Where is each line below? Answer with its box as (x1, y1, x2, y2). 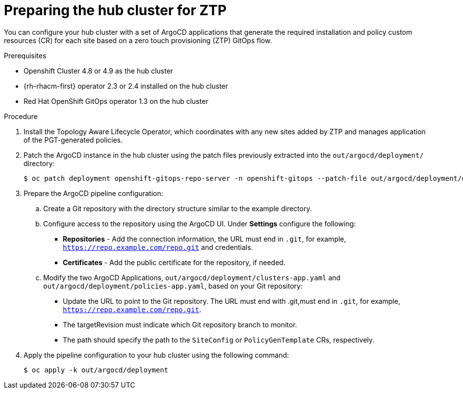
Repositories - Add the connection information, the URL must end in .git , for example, (63, 234, 346, 243)
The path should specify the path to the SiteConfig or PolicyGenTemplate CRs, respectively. (63, 335, 375, 344)
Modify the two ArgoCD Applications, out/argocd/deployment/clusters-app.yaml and (43, 273, 341, 282)
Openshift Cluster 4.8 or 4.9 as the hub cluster (24, 66, 173, 75)
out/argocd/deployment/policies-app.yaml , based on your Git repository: (43, 281, 303, 290)
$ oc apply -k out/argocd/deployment (24, 366, 169, 374)
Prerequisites (4, 51, 47, 60)
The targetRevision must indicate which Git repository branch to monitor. (63, 320, 297, 329)
